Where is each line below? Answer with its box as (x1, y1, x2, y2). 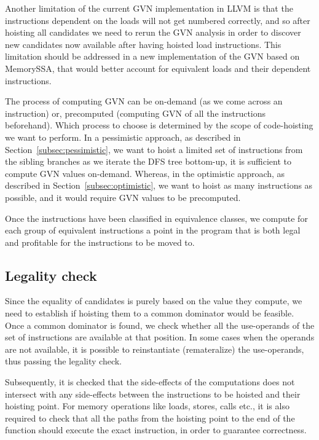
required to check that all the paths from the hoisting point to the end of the (5, 411, 295, 424)
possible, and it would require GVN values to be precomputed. (5, 191, 241, 203)
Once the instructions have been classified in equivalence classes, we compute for (5, 211, 308, 224)
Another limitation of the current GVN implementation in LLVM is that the (5, 2, 293, 14)
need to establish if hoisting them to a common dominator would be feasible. (5, 307, 294, 320)
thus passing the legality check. (5, 355, 122, 367)
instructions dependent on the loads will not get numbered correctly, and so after (5, 14, 310, 26)
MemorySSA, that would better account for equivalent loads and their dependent (5, 61, 311, 74)
